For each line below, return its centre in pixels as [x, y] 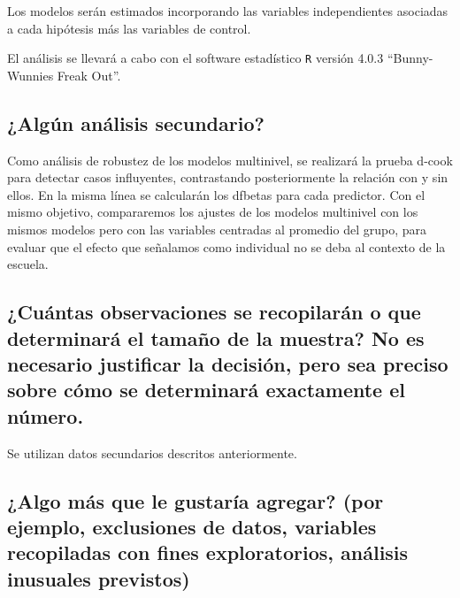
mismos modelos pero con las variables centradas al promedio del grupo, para [217, 230]
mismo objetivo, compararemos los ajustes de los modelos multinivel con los [213, 212]
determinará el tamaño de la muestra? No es [216, 337]
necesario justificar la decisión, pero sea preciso [228, 363]
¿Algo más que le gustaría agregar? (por [195, 500]
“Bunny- [410, 58]
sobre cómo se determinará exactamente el [206, 390]
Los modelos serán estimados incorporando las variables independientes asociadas [228, 11]
